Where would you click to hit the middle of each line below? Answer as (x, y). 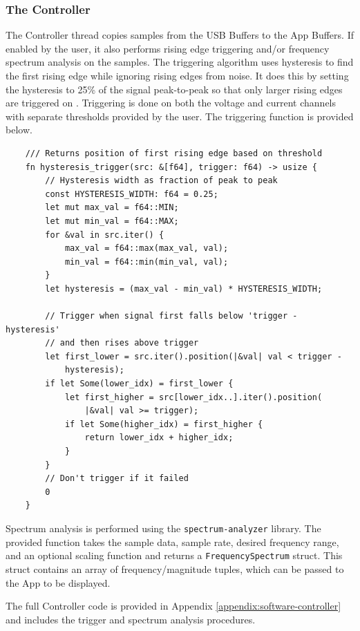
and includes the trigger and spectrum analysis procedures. (131, 619)
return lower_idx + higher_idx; (159, 438)
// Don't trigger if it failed (117, 479)
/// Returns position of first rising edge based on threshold (174, 153)
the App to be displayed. (58, 582)
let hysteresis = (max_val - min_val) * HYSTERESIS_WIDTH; (184, 289)
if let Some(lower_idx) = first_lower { (139, 384)
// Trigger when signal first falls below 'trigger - (171, 316)
